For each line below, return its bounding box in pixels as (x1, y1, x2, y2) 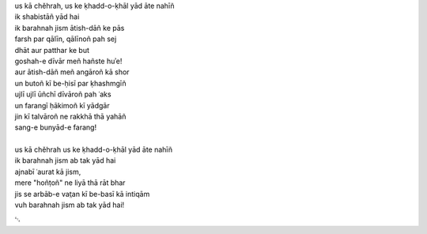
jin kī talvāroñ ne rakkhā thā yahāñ (14, 111, 127, 121)
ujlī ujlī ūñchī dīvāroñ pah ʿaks (14, 89, 111, 99)
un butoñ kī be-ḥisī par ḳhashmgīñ (14, 78, 127, 88)
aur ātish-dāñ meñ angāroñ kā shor (14, 67, 130, 77)
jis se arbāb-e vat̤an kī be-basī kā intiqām (14, 189, 150, 198)
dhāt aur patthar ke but (14, 45, 90, 55)
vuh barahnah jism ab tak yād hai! (14, 200, 125, 209)
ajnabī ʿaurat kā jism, (14, 167, 81, 176)
